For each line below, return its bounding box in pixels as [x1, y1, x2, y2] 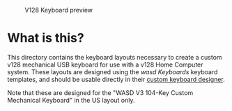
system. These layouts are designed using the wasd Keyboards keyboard [7, 67, 218, 76]
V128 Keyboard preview [24, 6, 93, 14]
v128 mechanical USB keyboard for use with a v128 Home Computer [7, 60, 203, 69]
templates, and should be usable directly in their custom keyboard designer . [7, 75, 225, 83]
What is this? [7, 31, 85, 46]
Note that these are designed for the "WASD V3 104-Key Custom [7, 88, 194, 96]
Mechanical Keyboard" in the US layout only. [7, 96, 135, 104]
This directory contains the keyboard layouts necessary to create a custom [7, 53, 222, 61]
